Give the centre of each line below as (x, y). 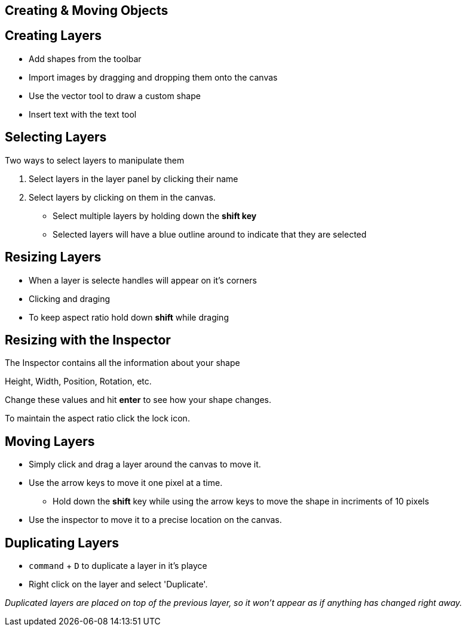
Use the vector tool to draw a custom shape (115, 96)
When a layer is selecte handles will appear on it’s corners (143, 280)
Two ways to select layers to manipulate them (95, 160)
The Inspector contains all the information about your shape (122, 363)
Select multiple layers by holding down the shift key (155, 216)
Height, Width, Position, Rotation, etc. (78, 381)
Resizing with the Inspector (88, 340)
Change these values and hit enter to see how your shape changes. (138, 400)
